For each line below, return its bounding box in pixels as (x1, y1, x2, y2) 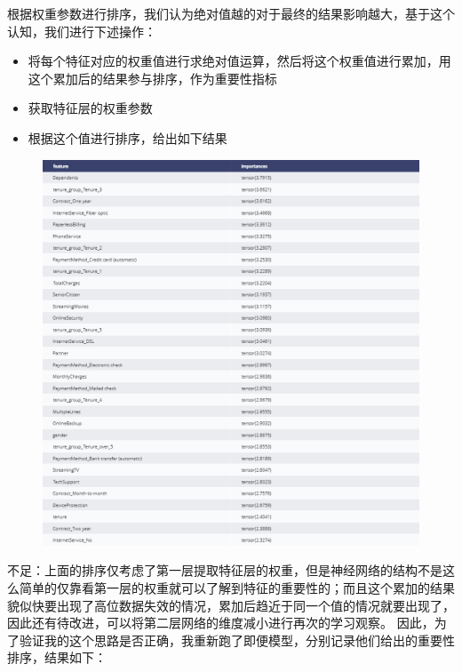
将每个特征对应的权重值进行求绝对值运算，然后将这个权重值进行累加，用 (28, 52, 451, 70)
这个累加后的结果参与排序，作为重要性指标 (28, 68, 277, 87)
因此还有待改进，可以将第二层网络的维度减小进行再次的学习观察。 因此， (7, 613, 434, 632)
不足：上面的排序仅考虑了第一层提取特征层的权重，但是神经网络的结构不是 (7, 561, 442, 580)
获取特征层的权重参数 (28, 99, 153, 117)
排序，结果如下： (7, 648, 107, 667)
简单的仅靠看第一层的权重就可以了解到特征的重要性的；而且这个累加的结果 (19, 578, 455, 596)
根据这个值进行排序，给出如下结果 (28, 128, 227, 147)
